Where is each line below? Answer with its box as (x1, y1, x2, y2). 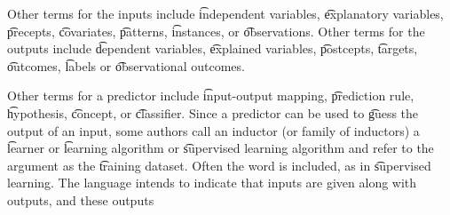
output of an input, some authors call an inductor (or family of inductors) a (7, 121, 420, 139)
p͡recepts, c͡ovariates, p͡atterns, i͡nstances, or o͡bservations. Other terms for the (7, 21, 425, 40)
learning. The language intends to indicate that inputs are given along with (7, 173, 417, 192)
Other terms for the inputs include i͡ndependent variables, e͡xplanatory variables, (7, 4, 444, 22)
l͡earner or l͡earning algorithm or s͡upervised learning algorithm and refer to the (7, 139, 434, 157)
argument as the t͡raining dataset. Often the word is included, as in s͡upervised (7, 155, 431, 174)
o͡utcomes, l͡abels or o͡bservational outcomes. (7, 56, 245, 75)
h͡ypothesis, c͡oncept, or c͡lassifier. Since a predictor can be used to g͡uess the (7, 103, 419, 122)
